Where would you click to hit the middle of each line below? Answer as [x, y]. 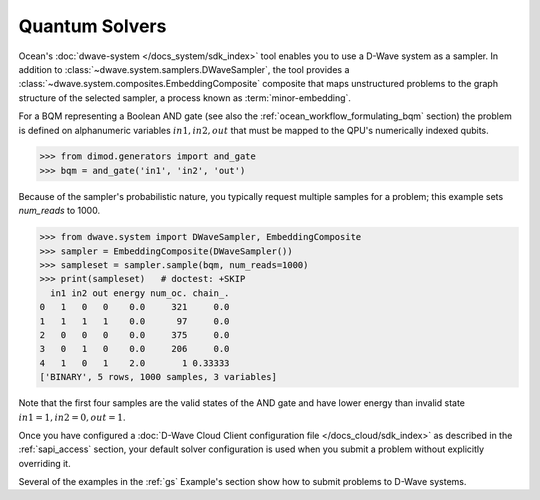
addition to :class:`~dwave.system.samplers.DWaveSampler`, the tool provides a [184, 69]
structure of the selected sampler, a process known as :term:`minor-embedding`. [185, 97]
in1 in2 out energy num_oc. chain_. [140, 293]
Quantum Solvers [92, 26]
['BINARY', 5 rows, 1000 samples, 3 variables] [158, 377]
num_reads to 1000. [59, 211]
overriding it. [44, 463]
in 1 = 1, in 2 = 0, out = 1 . [72, 417]
